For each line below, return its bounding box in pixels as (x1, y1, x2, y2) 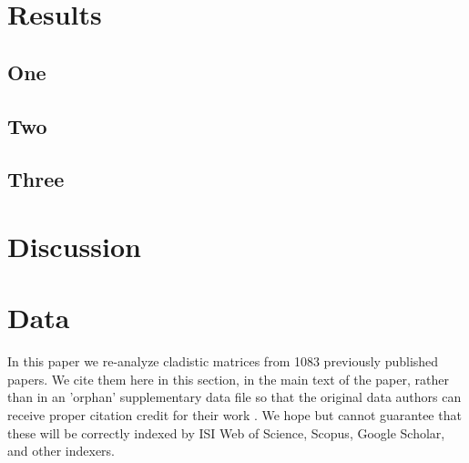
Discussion (7, 227, 141, 264)
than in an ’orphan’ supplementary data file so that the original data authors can (7, 387, 462, 406)
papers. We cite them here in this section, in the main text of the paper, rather (7, 369, 449, 388)
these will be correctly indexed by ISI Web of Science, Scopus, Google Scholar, (7, 423, 445, 442)
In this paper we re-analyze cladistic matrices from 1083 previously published (7, 352, 439, 371)
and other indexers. (7, 441, 116, 460)
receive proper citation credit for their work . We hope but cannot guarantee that (7, 406, 462, 424)
